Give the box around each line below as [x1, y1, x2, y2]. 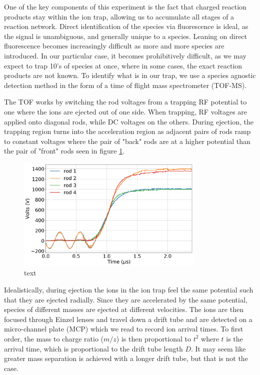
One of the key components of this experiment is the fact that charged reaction [4, 1, 246, 11]
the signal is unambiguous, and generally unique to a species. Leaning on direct [4, 30, 247, 41]
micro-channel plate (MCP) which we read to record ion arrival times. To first [4, 323, 243, 334]
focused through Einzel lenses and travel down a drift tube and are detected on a [4, 313, 252, 324]
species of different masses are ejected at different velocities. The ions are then [4, 304, 243, 314]
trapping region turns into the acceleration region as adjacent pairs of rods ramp [4, 126, 251, 136]
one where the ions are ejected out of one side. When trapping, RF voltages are [4, 106, 247, 116]
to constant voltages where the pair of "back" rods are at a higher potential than [4, 135, 250, 146]
